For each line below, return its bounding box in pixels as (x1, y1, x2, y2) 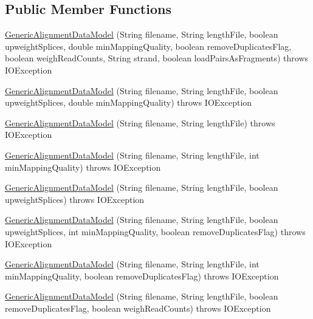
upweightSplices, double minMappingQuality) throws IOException (5, 96, 252, 109)
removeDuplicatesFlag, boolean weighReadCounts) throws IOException (5, 301, 271, 314)
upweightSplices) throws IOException (5, 193, 145, 205)
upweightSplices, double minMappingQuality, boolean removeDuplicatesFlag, (5, 39, 292, 52)
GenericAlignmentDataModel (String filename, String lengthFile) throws (5, 116, 275, 129)
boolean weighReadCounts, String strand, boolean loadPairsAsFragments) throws (5, 52, 309, 64)
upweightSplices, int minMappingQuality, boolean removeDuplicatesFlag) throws (5, 225, 306, 238)
